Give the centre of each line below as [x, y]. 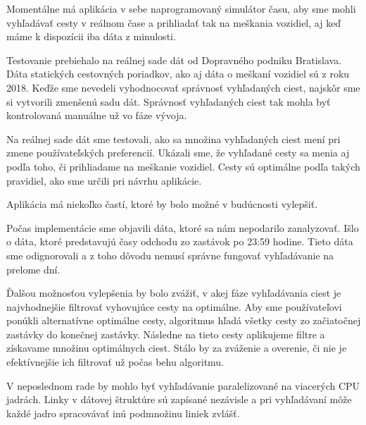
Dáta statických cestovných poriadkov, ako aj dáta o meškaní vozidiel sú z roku [178, 74]
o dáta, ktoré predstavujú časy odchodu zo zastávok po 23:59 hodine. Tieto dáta [180, 241]
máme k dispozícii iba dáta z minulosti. [91, 36]
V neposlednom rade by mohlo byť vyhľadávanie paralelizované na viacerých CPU [183, 385]
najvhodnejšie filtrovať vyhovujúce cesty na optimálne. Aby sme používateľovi [174, 306]
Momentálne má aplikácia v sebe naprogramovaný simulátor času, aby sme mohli [181, 8]
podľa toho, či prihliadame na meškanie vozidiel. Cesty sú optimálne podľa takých [183, 166]
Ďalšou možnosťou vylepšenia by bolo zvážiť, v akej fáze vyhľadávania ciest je [174, 293]
